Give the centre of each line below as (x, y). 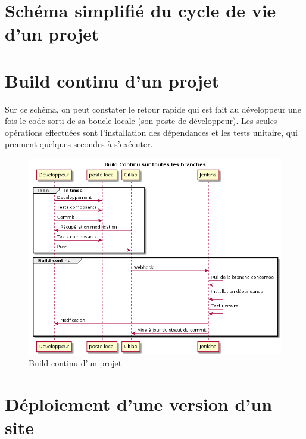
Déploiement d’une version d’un (139, 404)
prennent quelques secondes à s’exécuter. (79, 144)
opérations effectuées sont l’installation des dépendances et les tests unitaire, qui (151, 132)
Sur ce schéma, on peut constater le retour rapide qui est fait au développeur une (153, 109)
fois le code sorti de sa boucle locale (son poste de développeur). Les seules (141, 121)
